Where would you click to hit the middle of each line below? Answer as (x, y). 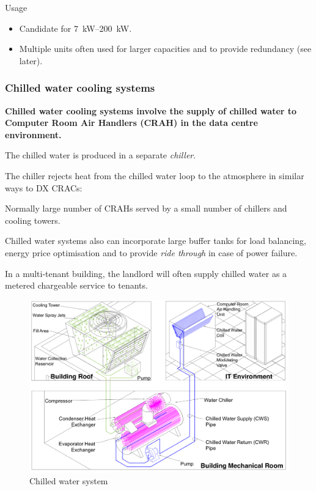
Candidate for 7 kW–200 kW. (75, 28)
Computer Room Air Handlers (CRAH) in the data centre (131, 123)
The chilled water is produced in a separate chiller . (101, 155)
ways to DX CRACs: (44, 187)
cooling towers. (33, 220)
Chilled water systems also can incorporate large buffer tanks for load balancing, (156, 241)
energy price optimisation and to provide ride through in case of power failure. (151, 252)
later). (31, 60)
